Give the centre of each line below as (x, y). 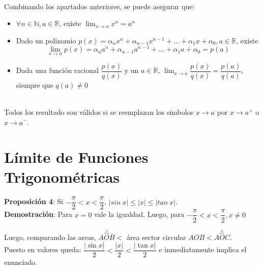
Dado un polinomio (46, 40)
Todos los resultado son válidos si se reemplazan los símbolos (99, 112)
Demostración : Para (38, 214)
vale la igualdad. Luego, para (139, 214)
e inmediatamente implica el (203, 249)
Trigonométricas (62, 177)
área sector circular (156, 237)
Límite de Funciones (76, 157)
